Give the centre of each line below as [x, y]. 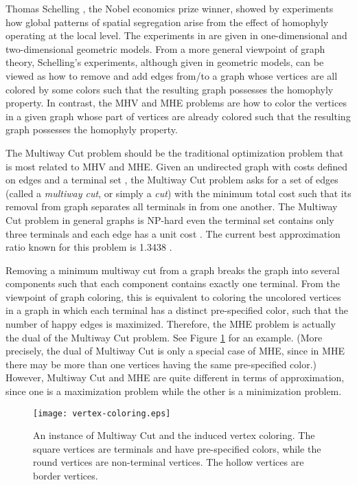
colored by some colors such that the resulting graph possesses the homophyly [170, 89]
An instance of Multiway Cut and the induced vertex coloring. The [174, 435]
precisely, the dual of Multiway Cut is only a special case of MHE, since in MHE [175, 351]
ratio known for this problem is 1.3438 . [89, 247]
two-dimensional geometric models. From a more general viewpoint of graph [165, 48]
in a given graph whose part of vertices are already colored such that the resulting [178, 116]
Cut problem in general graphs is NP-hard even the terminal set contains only [170, 219]
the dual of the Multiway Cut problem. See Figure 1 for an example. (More [164, 337]
